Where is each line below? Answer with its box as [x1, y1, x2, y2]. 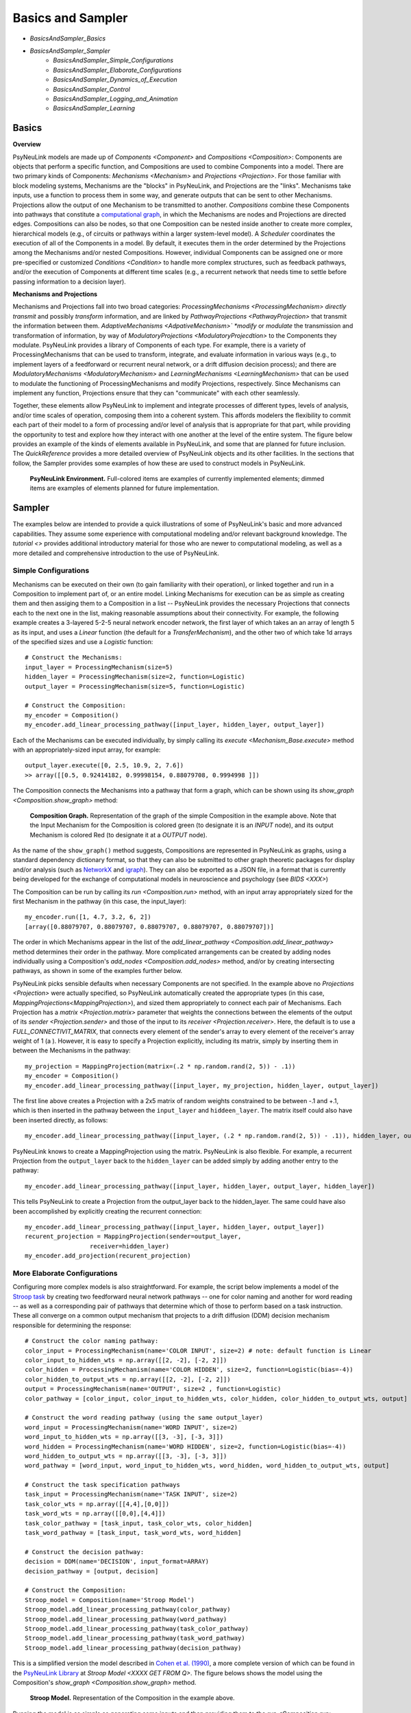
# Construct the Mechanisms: [25, 654, 123, 661]
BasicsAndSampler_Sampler [29, 47, 111, 55]
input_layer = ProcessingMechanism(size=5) [25, 663, 173, 671]
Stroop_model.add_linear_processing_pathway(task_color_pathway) [25, 1625, 249, 1632]
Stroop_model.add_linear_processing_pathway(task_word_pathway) [25, 1634, 246, 1642]
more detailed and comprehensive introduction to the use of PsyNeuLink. [12, 549, 219, 557]
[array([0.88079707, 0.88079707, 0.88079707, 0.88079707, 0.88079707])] [25, 922, 274, 931]
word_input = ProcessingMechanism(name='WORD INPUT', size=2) [25, 1423, 238, 1431]
